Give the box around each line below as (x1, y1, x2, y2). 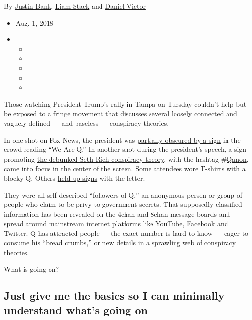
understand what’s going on (4, 302, 148, 318)
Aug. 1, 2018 (15, 17, 53, 28)
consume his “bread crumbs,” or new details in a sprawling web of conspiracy (4, 237, 236, 248)
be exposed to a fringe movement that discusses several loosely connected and (4, 108, 237, 118)
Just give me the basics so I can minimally (4, 288, 225, 303)
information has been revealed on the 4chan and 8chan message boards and (4, 208, 230, 219)
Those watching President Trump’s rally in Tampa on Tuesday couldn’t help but (4, 98, 247, 109)
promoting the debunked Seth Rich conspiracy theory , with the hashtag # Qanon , (4, 153, 249, 164)
